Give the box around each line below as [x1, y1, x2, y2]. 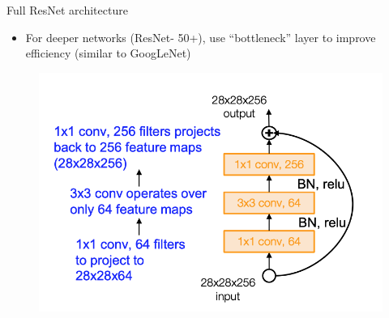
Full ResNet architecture [6, 2, 128, 18]
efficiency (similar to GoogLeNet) [25, 45, 191, 61]
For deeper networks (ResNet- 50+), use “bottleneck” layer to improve [25, 28, 376, 45]
